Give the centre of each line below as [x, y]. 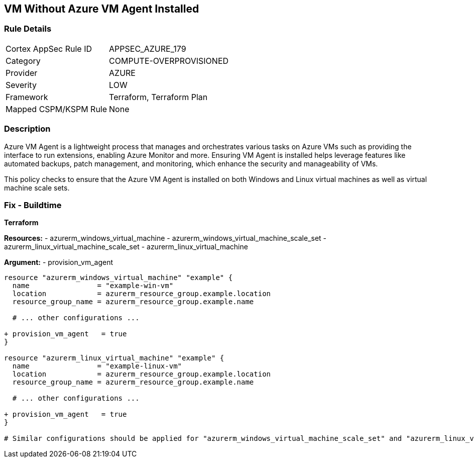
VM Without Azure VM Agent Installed [102, 9]
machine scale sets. [37, 188]
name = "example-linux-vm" [97, 366]
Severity [21, 85]
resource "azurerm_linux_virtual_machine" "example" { [114, 358]
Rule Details [28, 29]
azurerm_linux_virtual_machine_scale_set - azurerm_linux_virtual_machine [126, 247]
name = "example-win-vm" [93, 286]
